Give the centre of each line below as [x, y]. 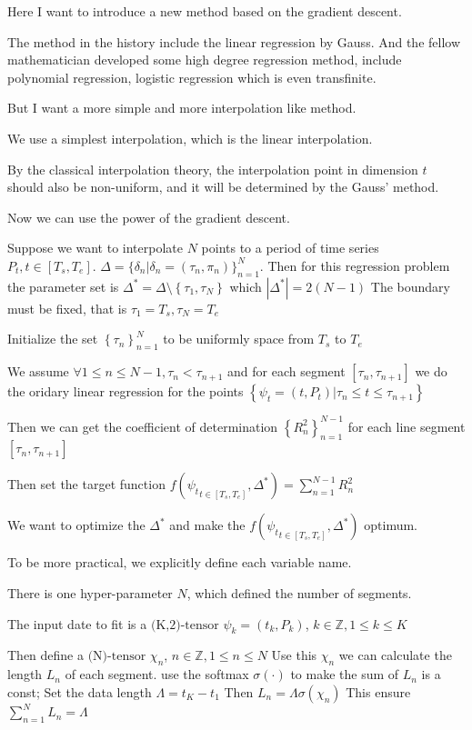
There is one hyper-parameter [90, 593]
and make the [207, 525]
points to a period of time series [290, 248]
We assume [38, 371]
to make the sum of [345, 674]
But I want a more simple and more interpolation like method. [182, 108]
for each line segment [407, 426]
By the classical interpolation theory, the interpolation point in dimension [213, 169]
